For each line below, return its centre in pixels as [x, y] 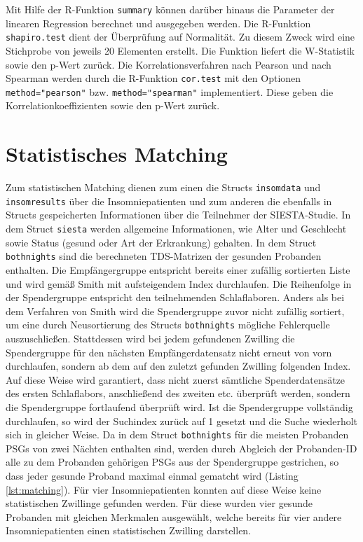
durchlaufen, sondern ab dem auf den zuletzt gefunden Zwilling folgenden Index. [178, 366]
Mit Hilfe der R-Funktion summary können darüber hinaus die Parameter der [170, 9]
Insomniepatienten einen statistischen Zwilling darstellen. [129, 530]
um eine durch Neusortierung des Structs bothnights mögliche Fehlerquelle [168, 325]
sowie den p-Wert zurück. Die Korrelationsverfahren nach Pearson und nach [169, 64]
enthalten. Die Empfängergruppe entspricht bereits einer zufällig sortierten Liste [178, 269]
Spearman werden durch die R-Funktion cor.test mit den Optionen [153, 78]
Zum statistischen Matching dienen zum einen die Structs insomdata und [163, 187]
